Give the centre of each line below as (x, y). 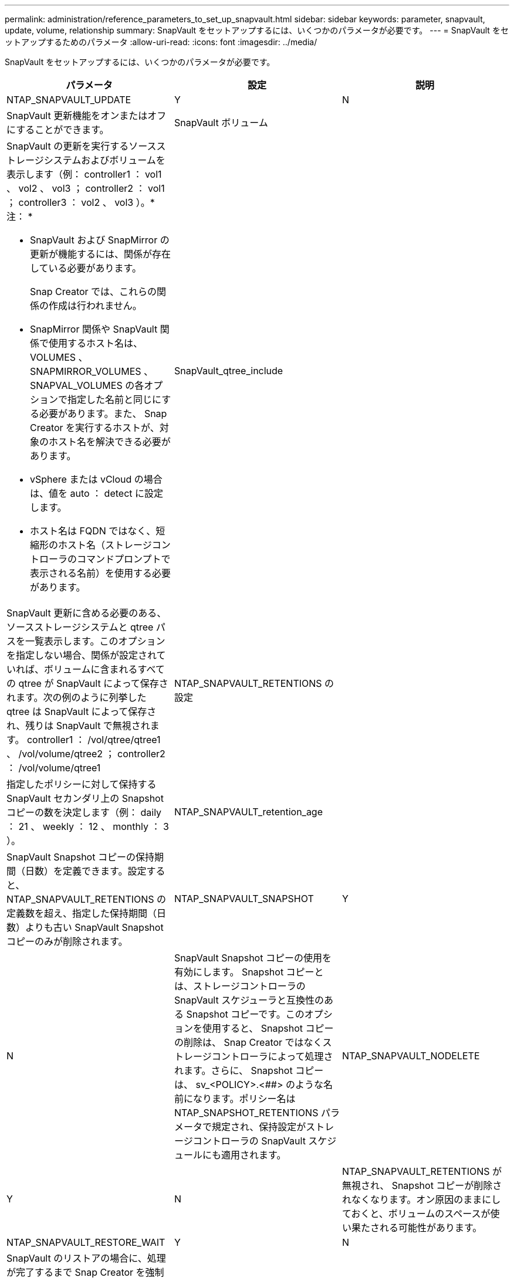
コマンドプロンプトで (124, 559)
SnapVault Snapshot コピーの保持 (80, 857)
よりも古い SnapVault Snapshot (94, 927)
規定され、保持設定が (259, 1127)
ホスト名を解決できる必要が (110, 442)
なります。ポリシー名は (244, 1099)
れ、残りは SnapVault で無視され (78, 726)
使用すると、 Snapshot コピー (268, 1028)
